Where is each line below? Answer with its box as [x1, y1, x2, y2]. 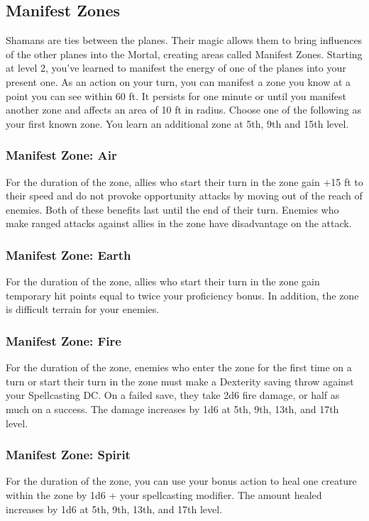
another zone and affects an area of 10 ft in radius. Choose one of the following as [6, 102, 361, 117]
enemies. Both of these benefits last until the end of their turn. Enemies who [6, 202, 339, 216]
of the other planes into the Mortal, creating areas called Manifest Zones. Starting [6, 46, 363, 61]
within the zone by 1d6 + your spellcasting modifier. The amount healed [6, 487, 322, 502]
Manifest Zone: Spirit [6, 446, 131, 464]
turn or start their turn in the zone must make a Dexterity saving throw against [6, 373, 354, 388]
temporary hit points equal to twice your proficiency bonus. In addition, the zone [6, 287, 359, 302]
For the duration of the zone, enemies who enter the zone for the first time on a [6, 360, 352, 375]
